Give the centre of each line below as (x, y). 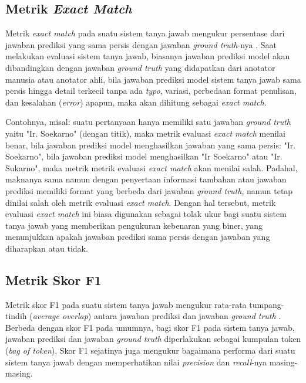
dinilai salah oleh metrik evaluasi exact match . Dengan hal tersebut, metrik (141, 202)
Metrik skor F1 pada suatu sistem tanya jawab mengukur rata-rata (126, 304)
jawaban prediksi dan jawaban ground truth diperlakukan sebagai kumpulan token (153, 339)
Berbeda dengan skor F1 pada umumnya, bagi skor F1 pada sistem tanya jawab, (150, 327)
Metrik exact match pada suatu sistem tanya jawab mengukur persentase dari (145, 33)
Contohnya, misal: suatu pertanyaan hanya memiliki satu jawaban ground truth (148, 122)
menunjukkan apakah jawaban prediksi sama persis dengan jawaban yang (138, 237)
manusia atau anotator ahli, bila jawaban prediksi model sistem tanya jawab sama (153, 79)
